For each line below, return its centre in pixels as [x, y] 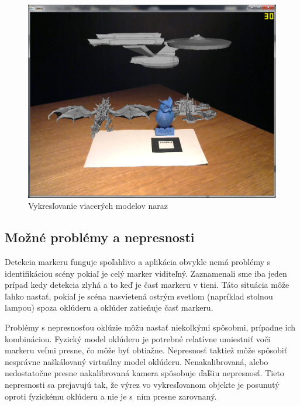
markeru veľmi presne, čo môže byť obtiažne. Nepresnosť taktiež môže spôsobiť [146, 350]
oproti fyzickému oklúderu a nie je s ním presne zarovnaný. [111, 396]
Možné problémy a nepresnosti [100, 237]
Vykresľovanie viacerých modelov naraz [98, 206]
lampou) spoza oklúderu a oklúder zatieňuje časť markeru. [109, 307]
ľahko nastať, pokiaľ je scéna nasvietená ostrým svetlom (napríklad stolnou [139, 296]
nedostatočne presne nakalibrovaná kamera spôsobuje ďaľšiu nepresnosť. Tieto [144, 373]
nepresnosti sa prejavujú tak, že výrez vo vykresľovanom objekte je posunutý [142, 385]
